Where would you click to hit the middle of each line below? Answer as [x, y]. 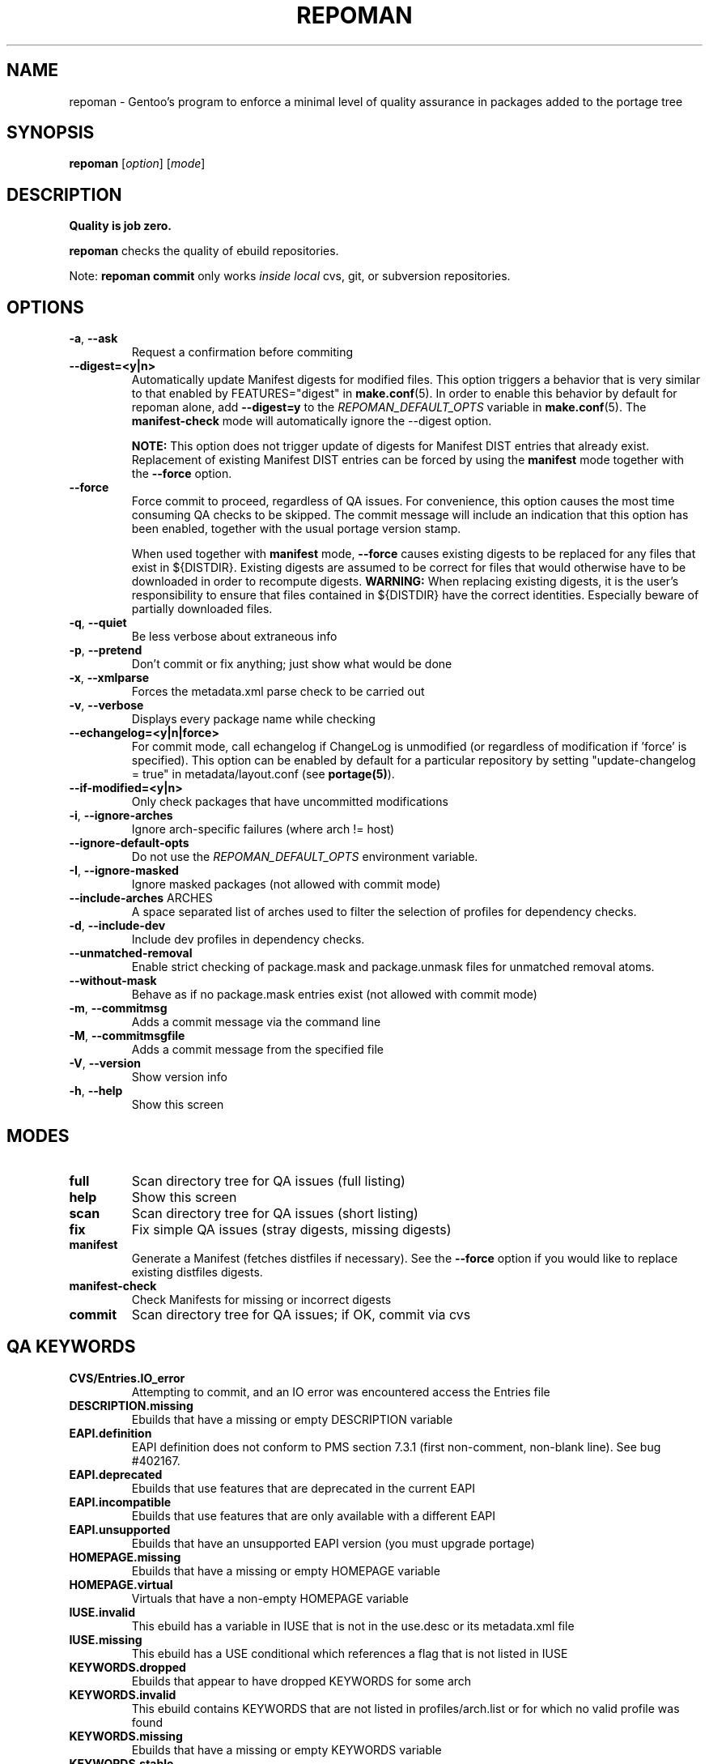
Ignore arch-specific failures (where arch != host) [263, 829]
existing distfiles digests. [197, 1272]
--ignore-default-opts [129, 843]
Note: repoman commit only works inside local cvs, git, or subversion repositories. [290, 276]
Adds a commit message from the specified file [257, 1050]
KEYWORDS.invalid [123, 1694]
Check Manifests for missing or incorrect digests [261, 1299]
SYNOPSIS [51, 133]
